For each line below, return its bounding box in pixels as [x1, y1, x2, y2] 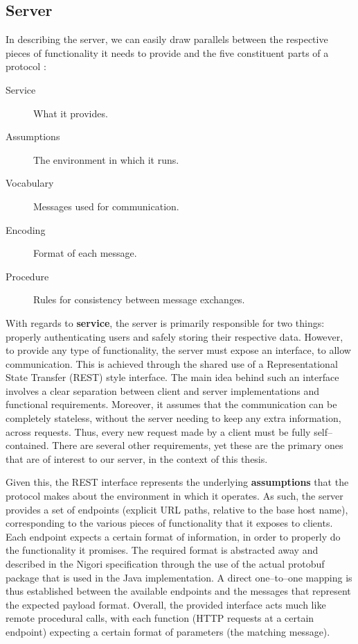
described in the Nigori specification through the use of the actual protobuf [6, 557, 325, 571]
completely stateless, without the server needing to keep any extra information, [6, 411, 341, 425]
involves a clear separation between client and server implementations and [6, 383, 320, 398]
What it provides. [33, 105, 108, 120]
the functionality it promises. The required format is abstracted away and [6, 543, 319, 557]
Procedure [6, 269, 49, 283]
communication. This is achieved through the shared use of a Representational [6, 356, 338, 371]
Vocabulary [6, 176, 54, 190]
